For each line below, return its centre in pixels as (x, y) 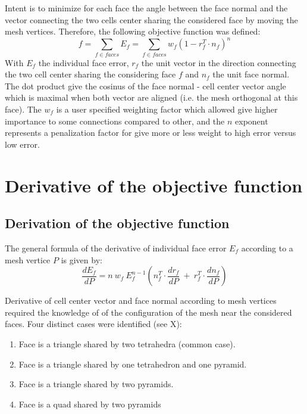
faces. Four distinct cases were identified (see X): (93, 324)
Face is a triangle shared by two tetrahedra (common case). (127, 343)
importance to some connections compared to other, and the (115, 121)
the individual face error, (84, 62)
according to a (267, 248)
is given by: (82, 259)
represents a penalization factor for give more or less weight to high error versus (151, 133)
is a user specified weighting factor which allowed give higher (167, 109)
